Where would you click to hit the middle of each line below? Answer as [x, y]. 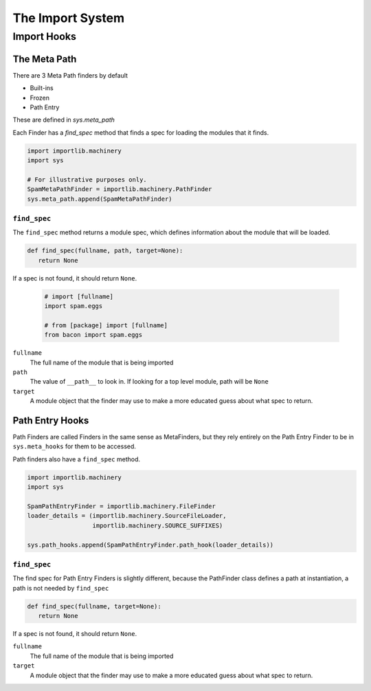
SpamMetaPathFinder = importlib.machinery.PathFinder [120, 189]
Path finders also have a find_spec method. [77, 459]
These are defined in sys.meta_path [64, 120]
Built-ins [42, 88]
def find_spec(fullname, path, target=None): [105, 251]
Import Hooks [45, 36]
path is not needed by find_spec [61, 588]
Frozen [40, 98]
